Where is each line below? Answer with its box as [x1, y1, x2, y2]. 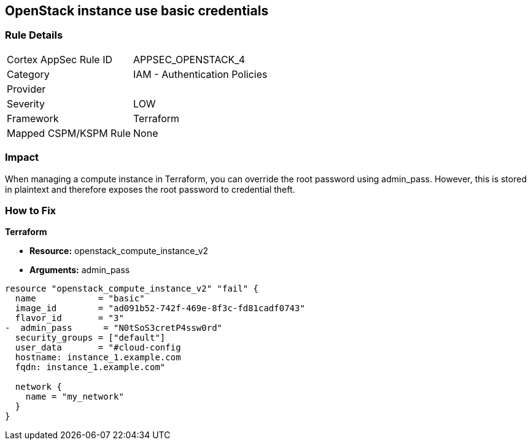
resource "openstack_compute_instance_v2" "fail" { [5, 284, 259, 294]
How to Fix [5, 204, 56, 217]
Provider [7, 82, 46, 95]
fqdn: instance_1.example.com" [15, 362, 166, 373]
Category [7, 68, 50, 80]
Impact [5, 151, 39, 164]
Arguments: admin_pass [29, 265, 130, 276]
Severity [7, 97, 45, 110]
